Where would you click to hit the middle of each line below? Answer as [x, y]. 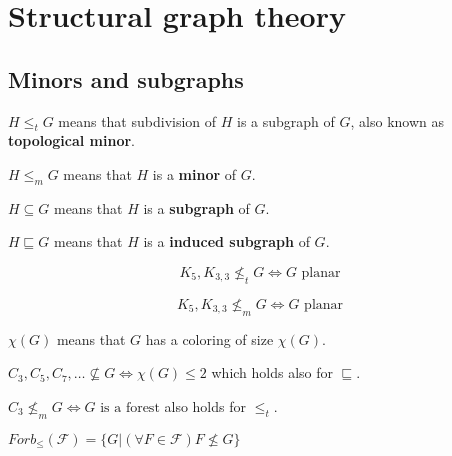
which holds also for [272, 372]
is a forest [130, 407]
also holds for [205, 405]
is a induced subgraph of [226, 241]
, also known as [397, 120]
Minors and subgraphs [126, 78]
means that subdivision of [137, 120]
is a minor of [194, 173]
